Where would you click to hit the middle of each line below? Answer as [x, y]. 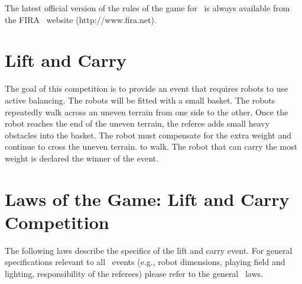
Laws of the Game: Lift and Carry [147, 199]
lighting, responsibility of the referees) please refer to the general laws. [134, 273]
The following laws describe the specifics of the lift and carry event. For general [149, 250]
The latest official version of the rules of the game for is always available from [147, 8]
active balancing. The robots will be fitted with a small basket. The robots [140, 100]
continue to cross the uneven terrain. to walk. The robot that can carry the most [151, 146]
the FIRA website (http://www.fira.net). [81, 19]
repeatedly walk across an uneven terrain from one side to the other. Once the [147, 112]
